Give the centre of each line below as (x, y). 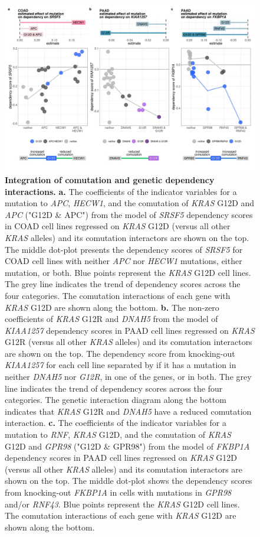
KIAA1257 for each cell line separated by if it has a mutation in (121, 365)
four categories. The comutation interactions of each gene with (118, 295)
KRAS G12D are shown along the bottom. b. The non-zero (112, 307)
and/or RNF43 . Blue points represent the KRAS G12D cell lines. (122, 504)
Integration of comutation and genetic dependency (110, 179)
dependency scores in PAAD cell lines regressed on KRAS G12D (121, 458)
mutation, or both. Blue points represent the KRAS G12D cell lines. (128, 272)
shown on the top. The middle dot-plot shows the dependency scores (129, 481)
